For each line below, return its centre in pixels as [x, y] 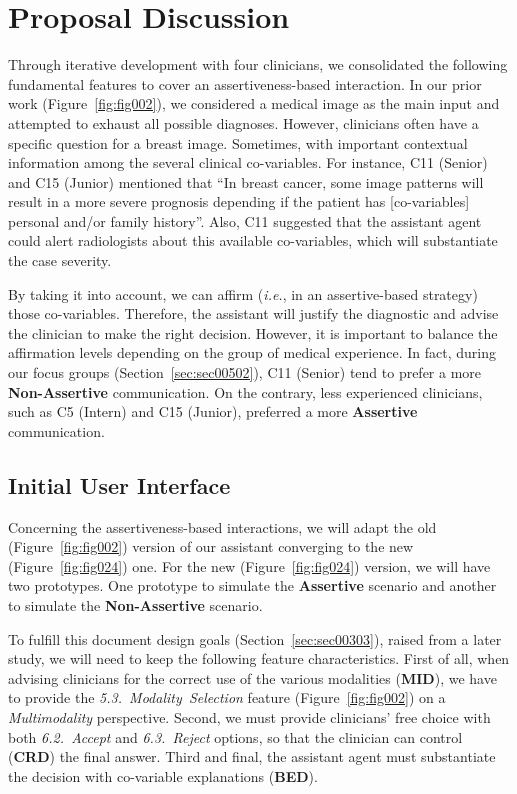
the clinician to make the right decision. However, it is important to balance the [253, 332]
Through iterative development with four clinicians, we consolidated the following [258, 64]
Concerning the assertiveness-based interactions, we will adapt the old [222, 526]
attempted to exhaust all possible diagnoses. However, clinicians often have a [243, 122]
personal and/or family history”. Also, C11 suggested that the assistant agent [245, 220]
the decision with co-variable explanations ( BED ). [163, 775]
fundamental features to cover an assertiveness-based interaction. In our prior [245, 83]
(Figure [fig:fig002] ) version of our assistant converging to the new [211, 546]
